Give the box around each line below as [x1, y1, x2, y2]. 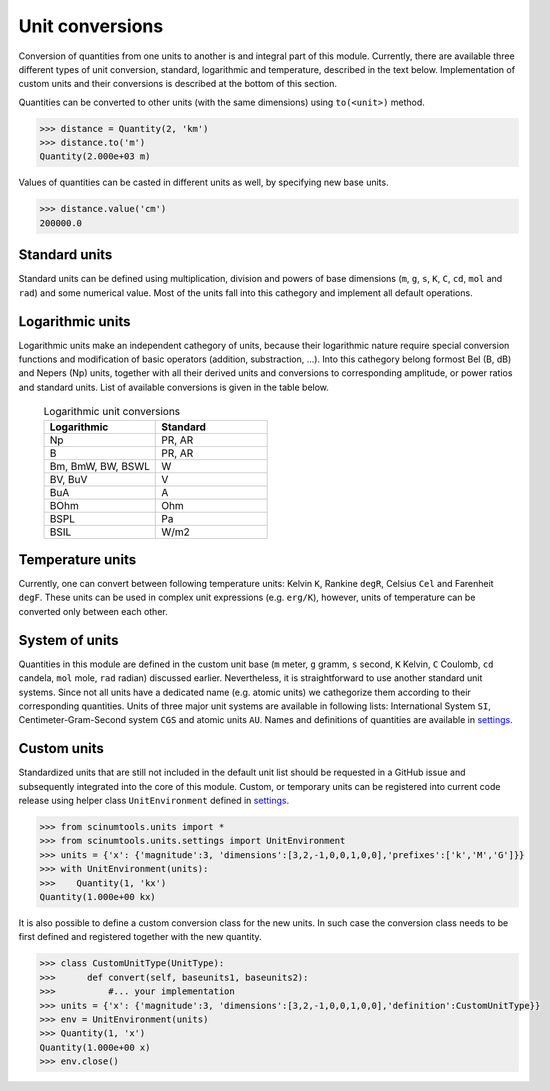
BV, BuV [49, 472, 88, 486]
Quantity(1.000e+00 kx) [39, 891, 157, 902]
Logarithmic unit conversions [43, 405, 181, 419]
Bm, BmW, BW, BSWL [49, 459, 150, 473]
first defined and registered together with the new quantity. [18, 931, 262, 943]
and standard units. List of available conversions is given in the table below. [18, 381, 330, 393]
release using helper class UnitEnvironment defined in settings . [18, 795, 290, 807]
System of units [18, 631, 119, 649]
